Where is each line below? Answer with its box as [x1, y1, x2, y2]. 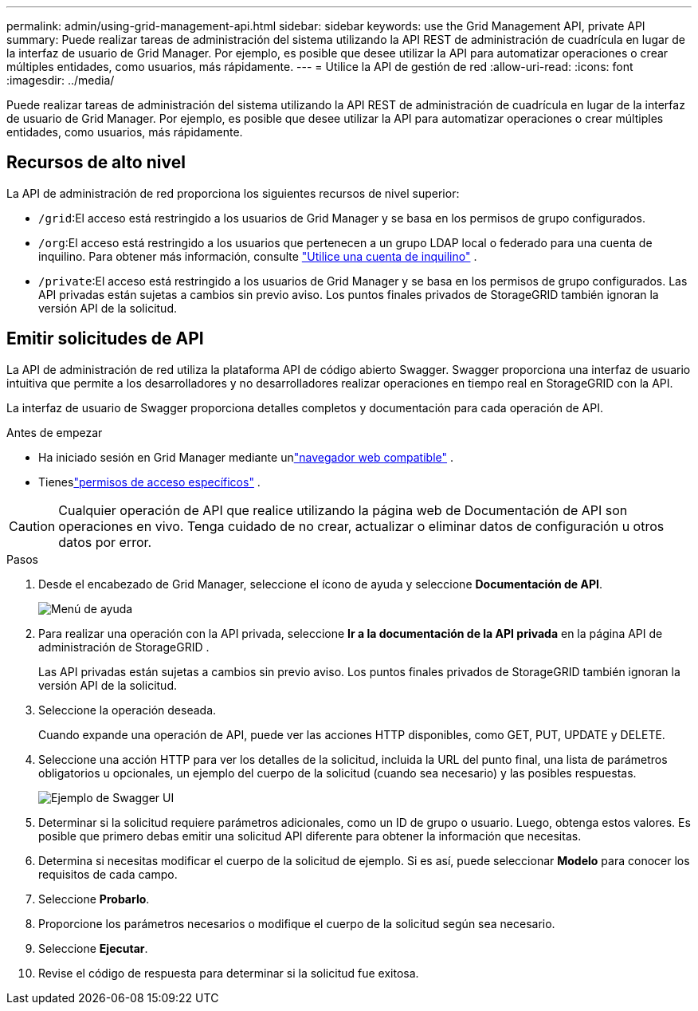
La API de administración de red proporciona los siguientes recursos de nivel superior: [6, 186, 460, 200]
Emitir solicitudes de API [6, 328, 204, 349]
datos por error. [58, 533, 152, 550]
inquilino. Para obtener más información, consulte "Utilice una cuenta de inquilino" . [38, 249, 477, 263]
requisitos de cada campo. [38, 867, 178, 881]
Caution [9, 517, 56, 534]
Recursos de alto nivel [6, 152, 186, 173]
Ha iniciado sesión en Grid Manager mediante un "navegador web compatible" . [38, 450, 454, 464]
